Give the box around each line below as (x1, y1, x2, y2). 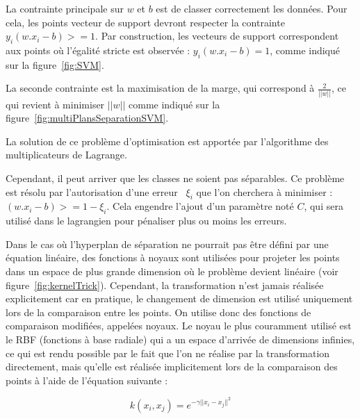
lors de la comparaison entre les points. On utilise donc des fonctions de (6, 304, 311, 319)
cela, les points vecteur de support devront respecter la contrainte (6, 15, 285, 29)
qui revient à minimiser (6, 97, 105, 111)
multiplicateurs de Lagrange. (6, 147, 127, 162)
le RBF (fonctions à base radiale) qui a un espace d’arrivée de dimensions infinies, (6, 332, 355, 346)
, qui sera (304, 199, 343, 213)
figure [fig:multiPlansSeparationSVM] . (6, 110, 169, 125)
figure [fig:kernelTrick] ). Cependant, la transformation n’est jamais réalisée (6, 277, 324, 292)
